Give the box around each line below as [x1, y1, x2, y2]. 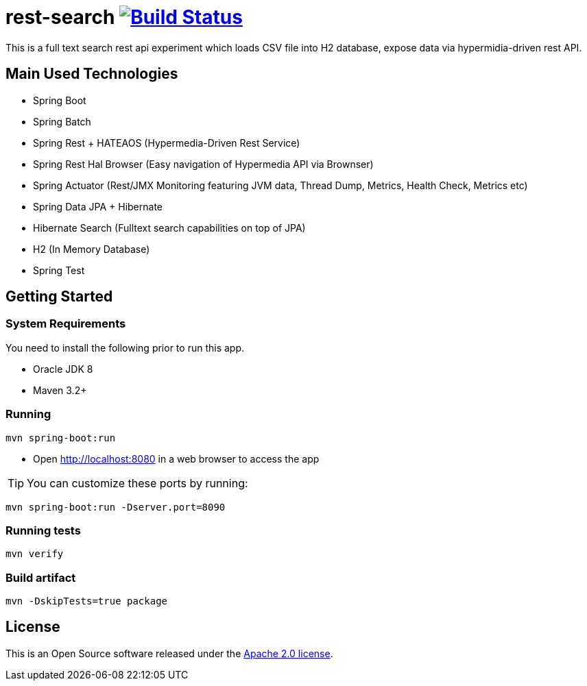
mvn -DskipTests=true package [5, 596, 168, 607]
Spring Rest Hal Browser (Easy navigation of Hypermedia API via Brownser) [33, 158, 374, 170]
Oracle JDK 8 [33, 363, 93, 375]
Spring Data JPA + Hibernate [33, 200, 163, 212]
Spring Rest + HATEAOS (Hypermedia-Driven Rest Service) [33, 136, 300, 149]
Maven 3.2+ [33, 384, 87, 396]
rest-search [5, 5, 115, 29]
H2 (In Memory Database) [33, 243, 150, 255]
